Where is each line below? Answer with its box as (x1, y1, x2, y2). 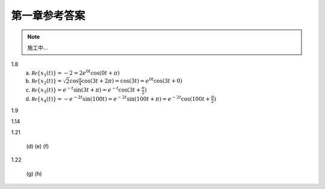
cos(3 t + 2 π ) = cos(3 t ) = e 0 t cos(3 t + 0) (81, 76, 183, 84)
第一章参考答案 (11, 9, 85, 22)
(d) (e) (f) (26, 142, 49, 150)
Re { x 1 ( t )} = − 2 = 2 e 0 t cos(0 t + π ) (31, 69, 120, 78)
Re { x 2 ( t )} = (31, 78, 63, 86)
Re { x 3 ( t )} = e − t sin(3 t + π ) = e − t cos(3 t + (31, 85, 141, 94)
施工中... (27, 44, 48, 51)
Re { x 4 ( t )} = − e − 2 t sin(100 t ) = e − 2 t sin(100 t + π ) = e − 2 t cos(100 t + (31, 94, 211, 104)
